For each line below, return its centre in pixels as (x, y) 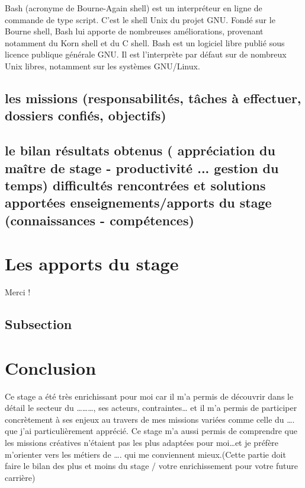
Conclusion (51, 367)
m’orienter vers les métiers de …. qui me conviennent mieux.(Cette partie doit (145, 454)
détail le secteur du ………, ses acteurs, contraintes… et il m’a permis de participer (151, 408)
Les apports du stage (92, 264)
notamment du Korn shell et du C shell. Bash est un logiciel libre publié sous (145, 42)
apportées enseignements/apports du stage (138, 202)
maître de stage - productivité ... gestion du (142, 168)
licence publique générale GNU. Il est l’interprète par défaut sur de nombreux (146, 54)
